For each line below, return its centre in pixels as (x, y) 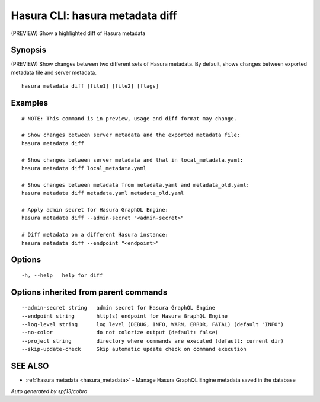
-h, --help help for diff (62, 275)
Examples (30, 103)
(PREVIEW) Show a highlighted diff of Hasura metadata (78, 33)
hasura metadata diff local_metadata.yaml (84, 168)
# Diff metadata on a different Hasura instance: (95, 235)
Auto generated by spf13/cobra (49, 391)
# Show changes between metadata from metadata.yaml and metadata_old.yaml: (136, 185)
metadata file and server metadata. (54, 72)
